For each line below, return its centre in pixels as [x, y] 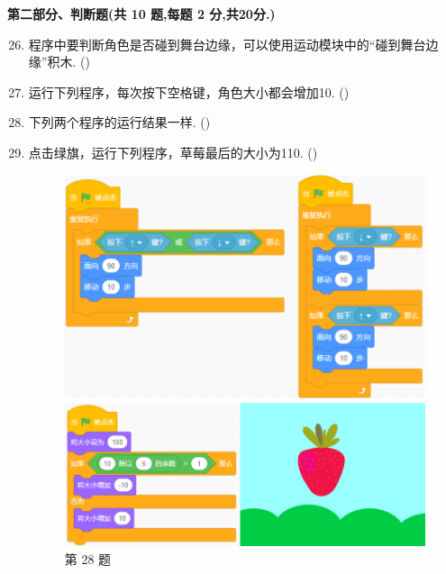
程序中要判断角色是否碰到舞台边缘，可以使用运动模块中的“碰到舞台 [227, 44]
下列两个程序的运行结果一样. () [119, 122]
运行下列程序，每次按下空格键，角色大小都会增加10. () [189, 91]
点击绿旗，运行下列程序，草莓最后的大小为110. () [173, 152]
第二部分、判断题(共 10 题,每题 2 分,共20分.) [141, 14]
